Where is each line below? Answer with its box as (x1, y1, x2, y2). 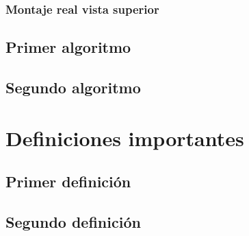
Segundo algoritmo (5, 77, 141, 98)
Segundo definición (5, 211, 141, 232)
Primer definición (5, 171, 131, 192)
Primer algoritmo (5, 36, 131, 58)
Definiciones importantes (5, 123, 244, 152)
